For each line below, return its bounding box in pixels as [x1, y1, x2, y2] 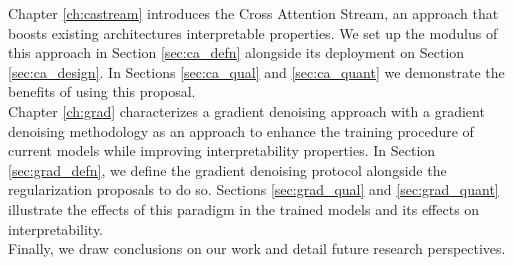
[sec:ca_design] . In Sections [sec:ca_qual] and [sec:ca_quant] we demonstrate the [8, 61, 505, 82]
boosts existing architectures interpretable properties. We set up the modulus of [8, 22, 498, 43]
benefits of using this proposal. [8, 81, 196, 102]
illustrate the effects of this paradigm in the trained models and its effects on [8, 198, 480, 219]
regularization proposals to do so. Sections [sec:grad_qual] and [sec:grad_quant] [8, 179, 499, 200]
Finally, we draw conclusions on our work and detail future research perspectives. [8, 238, 506, 259]
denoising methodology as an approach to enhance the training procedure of [8, 120, 474, 141]
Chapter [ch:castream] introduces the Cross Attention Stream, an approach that [8, 3, 499, 23]
